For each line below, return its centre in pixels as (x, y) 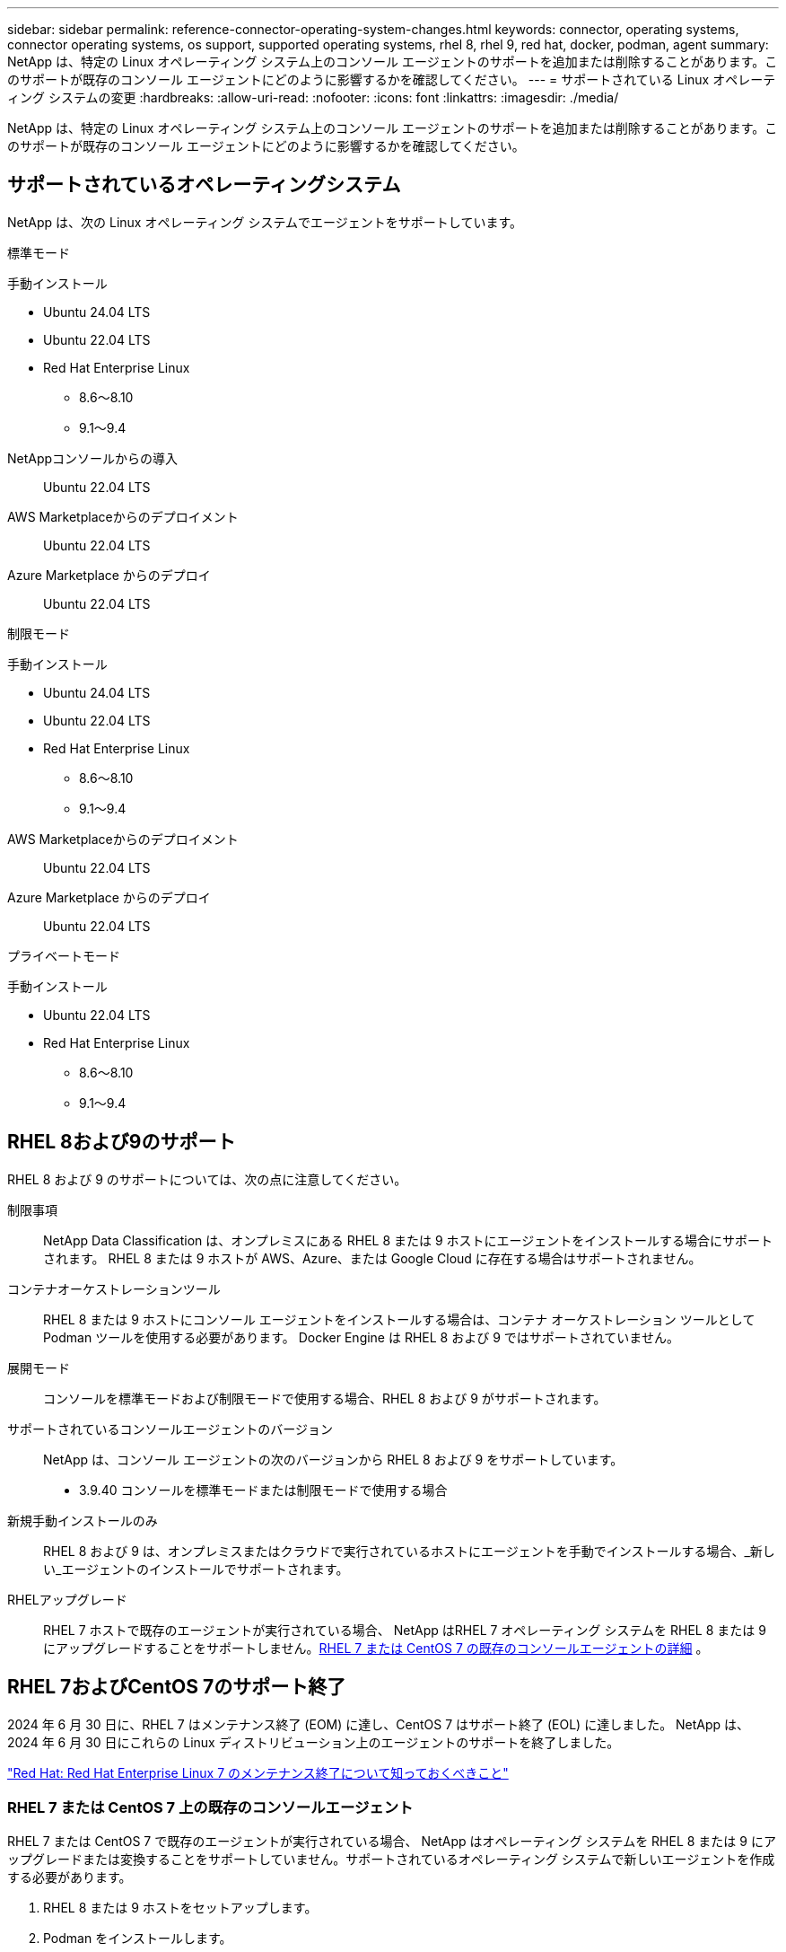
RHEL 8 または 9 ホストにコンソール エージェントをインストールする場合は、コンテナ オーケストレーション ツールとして (399, 1319)
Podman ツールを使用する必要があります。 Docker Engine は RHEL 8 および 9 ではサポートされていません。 (361, 1337)
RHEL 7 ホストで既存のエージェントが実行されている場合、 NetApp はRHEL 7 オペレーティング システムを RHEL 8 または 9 (405, 1630)
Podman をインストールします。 (138, 1939)
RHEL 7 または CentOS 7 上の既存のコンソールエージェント (210, 1807)
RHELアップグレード (67, 1599)
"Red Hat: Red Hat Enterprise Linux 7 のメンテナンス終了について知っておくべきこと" (258, 1772)
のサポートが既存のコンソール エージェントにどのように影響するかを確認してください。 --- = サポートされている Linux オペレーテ (392, 79)
